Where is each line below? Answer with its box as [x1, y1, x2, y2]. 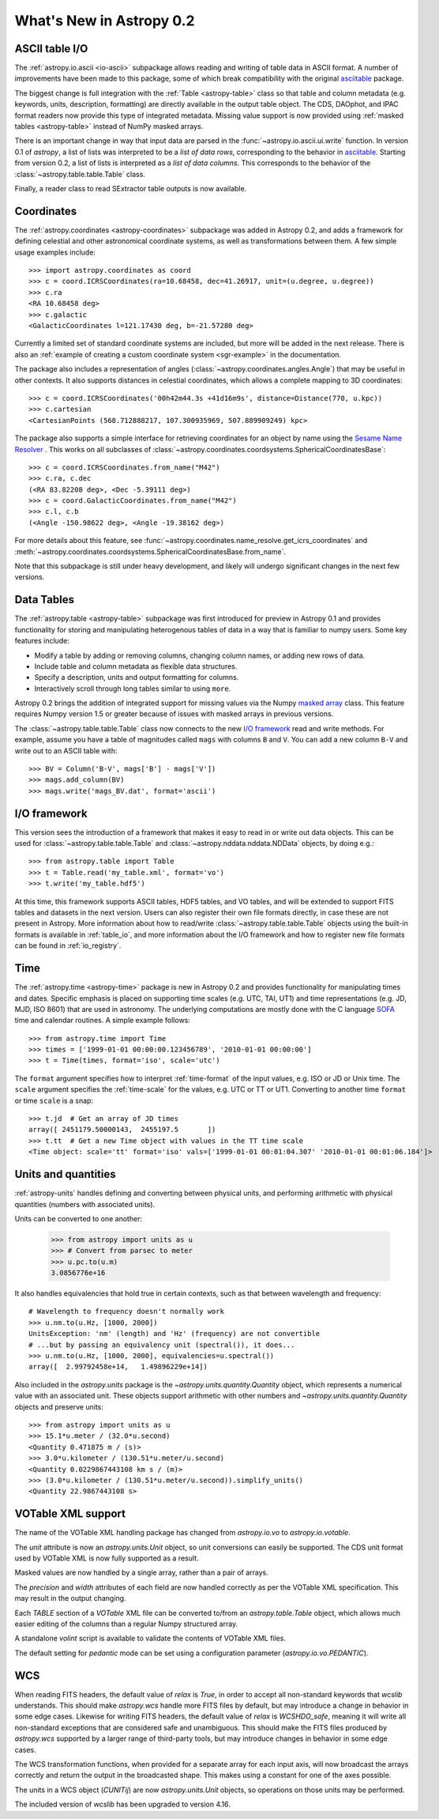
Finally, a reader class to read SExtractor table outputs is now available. [14, 183, 247, 193]
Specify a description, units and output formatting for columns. [34, 673, 239, 682]
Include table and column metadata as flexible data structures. [34, 661, 238, 671]
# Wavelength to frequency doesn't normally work [28, 1307, 225, 1316]
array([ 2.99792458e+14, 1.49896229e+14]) [28, 1362, 208, 1372]
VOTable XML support [14, 1507, 126, 1521]
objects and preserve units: [14, 1402, 104, 1411]
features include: [14, 636, 70, 646]
